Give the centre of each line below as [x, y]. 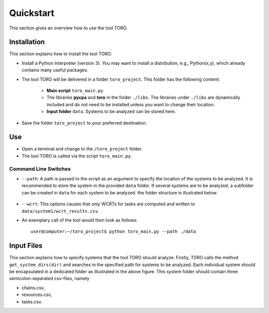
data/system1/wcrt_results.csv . [61, 211]
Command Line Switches [40, 168]
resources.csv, [37, 295]
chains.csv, [33, 288]
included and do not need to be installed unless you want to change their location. [131, 104]
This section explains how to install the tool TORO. [61, 54]
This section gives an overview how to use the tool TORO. [68, 28]
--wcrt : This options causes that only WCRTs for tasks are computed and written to [108, 204]
